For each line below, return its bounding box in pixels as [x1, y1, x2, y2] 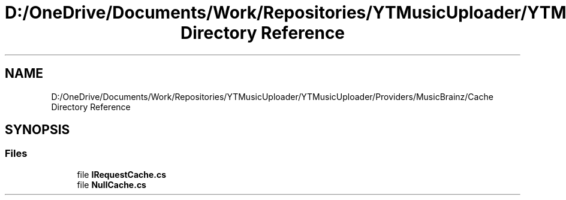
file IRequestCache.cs [77, 169, 167, 180]
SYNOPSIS [5, 122, 70, 138]
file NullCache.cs [77, 179, 146, 190]
